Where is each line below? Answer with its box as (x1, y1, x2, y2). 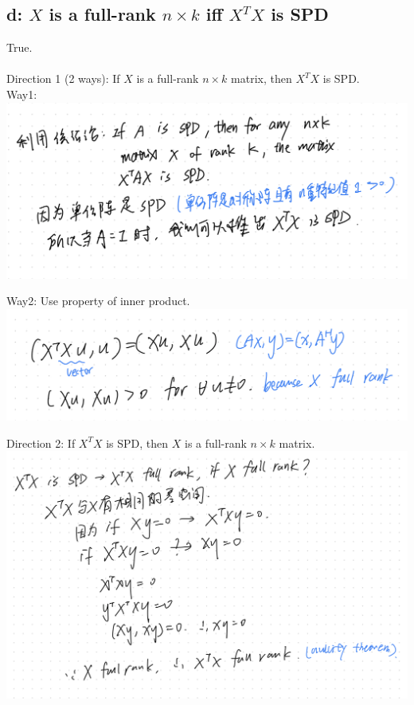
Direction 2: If (6, 434, 76, 451)
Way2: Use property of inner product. (6, 292, 190, 309)
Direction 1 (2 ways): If (6, 70, 120, 87)
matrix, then (231, 70, 292, 87)
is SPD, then (106, 434, 169, 451)
